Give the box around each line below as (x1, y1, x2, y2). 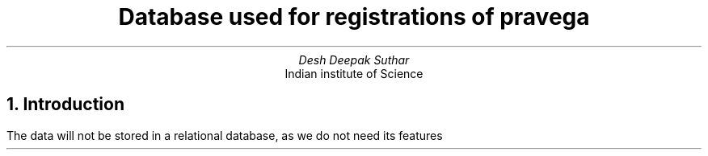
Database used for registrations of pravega (118, 3, 590, 31)
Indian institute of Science (284, 66, 424, 80)
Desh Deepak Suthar (298, 52, 410, 67)
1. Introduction (6, 94, 124, 115)
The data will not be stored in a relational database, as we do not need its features (6, 128, 443, 142)
